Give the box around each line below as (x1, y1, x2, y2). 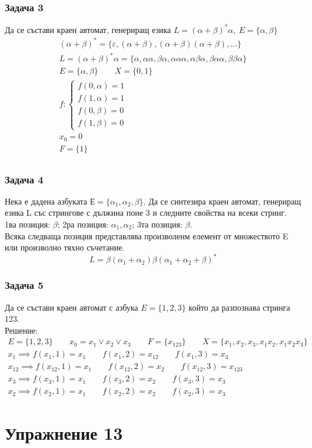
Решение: (5, 324, 38, 336)
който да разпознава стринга (188, 301, 290, 313)
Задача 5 (5, 278, 44, 292)
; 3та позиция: (132, 218, 182, 230)
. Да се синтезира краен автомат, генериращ (143, 195, 301, 207)
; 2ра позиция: (57, 218, 108, 230)
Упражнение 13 (5, 420, 123, 444)
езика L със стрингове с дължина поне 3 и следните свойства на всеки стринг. (5, 206, 287, 219)
